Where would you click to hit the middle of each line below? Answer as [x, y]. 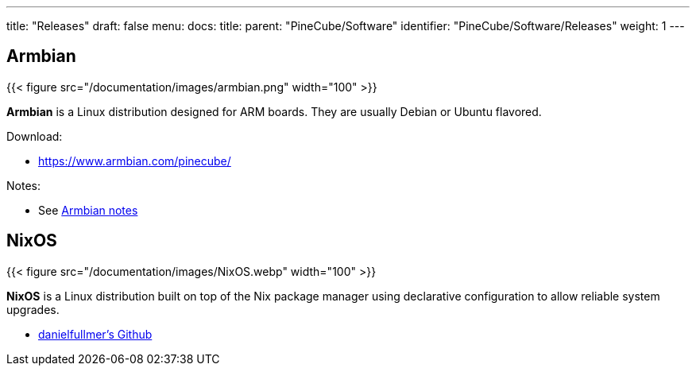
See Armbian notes [88, 210]
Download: [35, 136]
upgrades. [33, 309]
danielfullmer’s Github [95, 334]
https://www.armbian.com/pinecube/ [135, 161]
